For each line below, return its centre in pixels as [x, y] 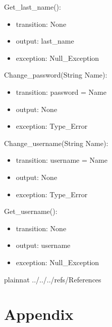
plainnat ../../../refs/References [53, 279]
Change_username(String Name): [56, 143]
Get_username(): [31, 211]
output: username [43, 245]
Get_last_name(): [33, 7]
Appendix [39, 314]
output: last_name [45, 41]
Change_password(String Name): [56, 75]
